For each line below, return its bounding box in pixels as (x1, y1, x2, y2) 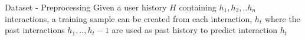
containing (179, 1, 217, 13)
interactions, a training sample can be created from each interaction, (5, 12, 252, 24)
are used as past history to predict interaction (111, 24, 278, 36)
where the (264, 12, 300, 24)
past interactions (5, 24, 65, 36)
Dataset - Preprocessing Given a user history (5, 1, 167, 13)
